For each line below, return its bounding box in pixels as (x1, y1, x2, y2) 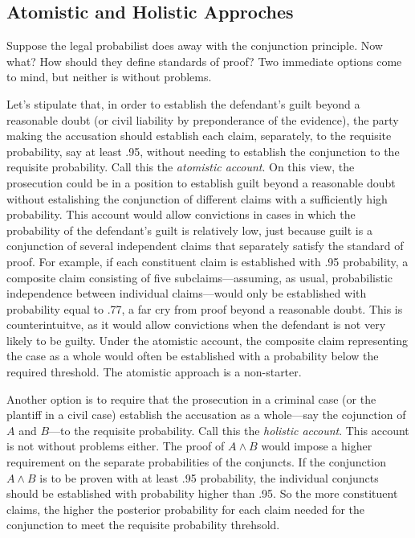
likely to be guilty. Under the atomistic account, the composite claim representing (6, 331, 409, 348)
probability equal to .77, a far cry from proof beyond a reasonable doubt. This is (6, 300, 403, 317)
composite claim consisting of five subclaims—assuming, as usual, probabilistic (6, 269, 393, 285)
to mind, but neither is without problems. (6, 68, 212, 85)
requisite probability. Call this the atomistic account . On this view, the (6, 158, 355, 175)
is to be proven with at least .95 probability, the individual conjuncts (39, 469, 379, 486)
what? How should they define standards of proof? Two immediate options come (6, 52, 402, 69)
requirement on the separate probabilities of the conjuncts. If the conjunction (6, 454, 386, 470)
